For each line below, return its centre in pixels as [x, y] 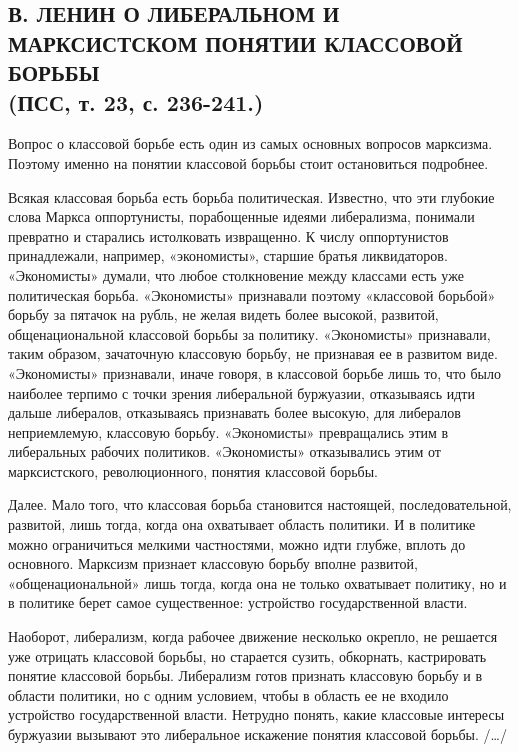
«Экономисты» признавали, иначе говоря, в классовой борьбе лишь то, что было [254, 372]
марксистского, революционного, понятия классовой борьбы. [193, 470]
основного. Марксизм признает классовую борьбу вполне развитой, [213, 563]
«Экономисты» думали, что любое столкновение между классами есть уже [236, 274]
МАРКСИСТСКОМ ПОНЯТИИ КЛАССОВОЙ [235, 42]
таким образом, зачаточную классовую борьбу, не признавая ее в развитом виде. [253, 353]
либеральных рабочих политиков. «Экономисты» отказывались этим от [224, 451]
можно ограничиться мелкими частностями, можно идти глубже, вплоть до [237, 543]
